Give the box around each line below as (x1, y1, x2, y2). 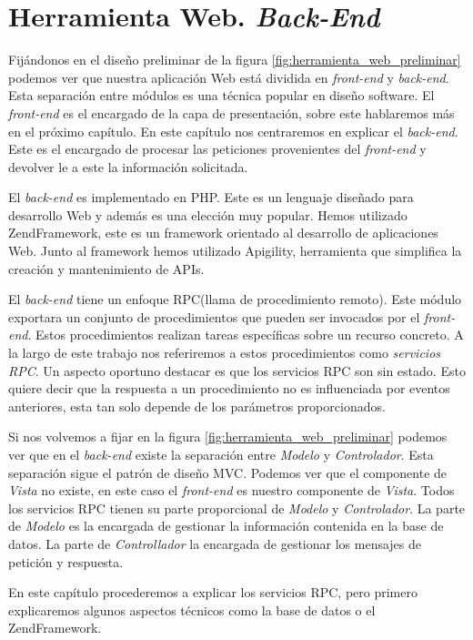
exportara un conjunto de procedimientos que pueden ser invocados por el (8, 307, 420, 326)
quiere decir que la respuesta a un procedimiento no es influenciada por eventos (8, 379, 450, 398)
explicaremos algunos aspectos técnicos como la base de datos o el (8, 600, 376, 619)
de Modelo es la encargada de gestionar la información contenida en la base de (8, 516, 444, 535)
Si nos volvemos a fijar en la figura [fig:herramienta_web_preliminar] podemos (8, 427, 448, 446)
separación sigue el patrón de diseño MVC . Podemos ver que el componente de (8, 462, 448, 482)
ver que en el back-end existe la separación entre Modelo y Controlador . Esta (8, 445, 434, 463)
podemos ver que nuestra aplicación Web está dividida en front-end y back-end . (8, 67, 449, 86)
